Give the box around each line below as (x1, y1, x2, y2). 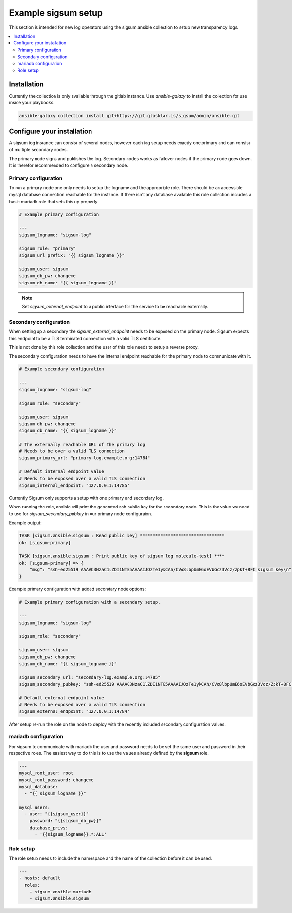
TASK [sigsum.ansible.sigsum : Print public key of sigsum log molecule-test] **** (19, 553, 225, 559)
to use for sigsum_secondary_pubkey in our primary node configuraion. (9, 510, 153, 517)
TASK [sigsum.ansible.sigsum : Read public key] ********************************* (19, 533, 225, 539)
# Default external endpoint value (19, 695, 104, 700)
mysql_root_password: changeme (19, 777, 94, 783)
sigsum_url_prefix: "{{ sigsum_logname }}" (19, 253, 125, 258)
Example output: (9, 520, 42, 526)
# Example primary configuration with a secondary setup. (19, 599, 161, 605)
